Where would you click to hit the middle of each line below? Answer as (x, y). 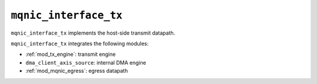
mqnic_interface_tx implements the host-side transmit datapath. (93, 33)
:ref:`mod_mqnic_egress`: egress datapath (77, 71)
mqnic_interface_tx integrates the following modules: (80, 43)
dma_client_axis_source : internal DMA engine (86, 62)
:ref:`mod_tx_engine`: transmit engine (70, 54)
